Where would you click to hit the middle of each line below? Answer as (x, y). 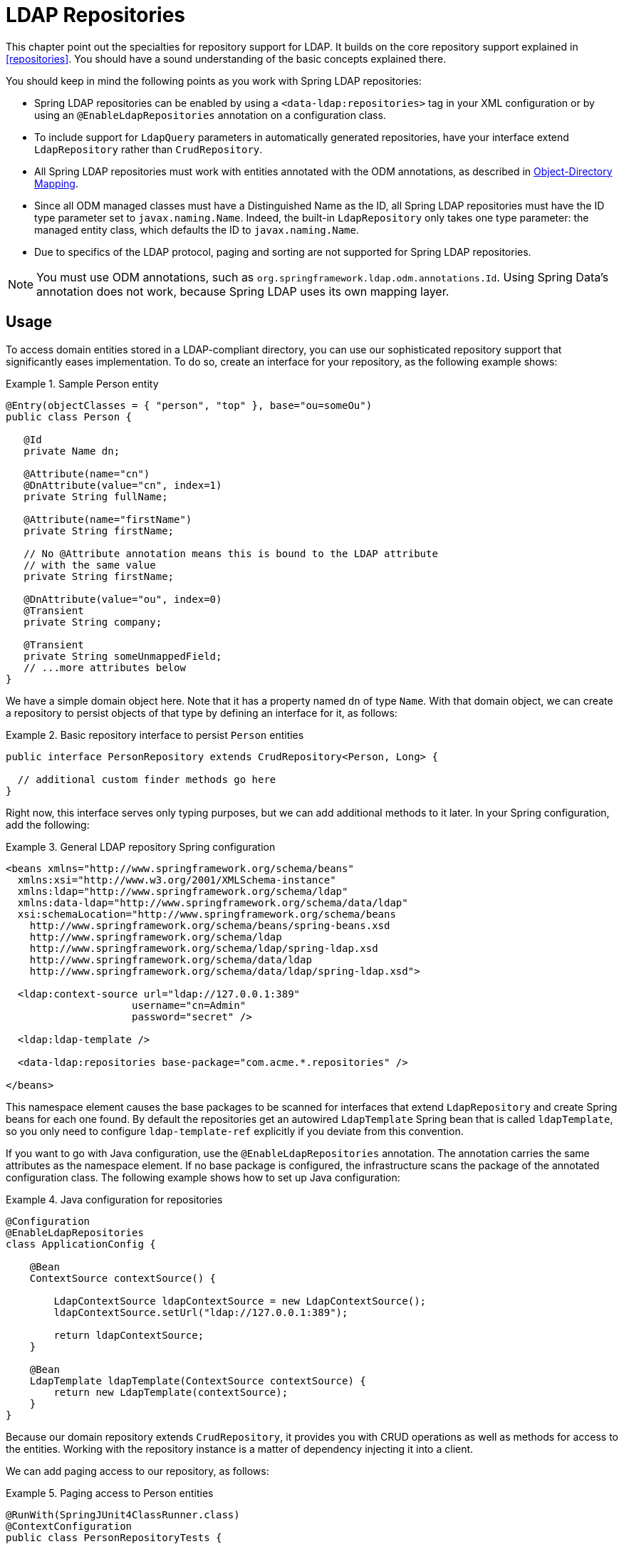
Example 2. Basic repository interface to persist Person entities (155, 735)
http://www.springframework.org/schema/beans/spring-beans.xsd (210, 925)
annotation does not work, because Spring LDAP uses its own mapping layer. (243, 291)
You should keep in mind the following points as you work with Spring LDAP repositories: (214, 81)
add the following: (48, 824)
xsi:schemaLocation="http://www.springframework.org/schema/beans (207, 914)
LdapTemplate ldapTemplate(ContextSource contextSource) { (198, 1380)
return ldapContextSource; (129, 1335)
